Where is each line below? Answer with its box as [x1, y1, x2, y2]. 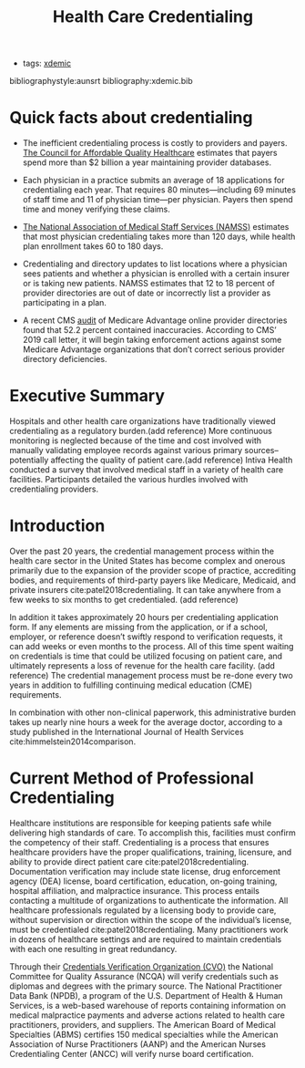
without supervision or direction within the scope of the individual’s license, [9, 914, 292, 925]
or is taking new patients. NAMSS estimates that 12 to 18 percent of [22, 278, 275, 289]
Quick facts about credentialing [9, 108, 253, 129]
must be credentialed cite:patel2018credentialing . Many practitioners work [9, 924, 289, 935]
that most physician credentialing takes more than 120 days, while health [22, 231, 296, 243]
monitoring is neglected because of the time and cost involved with [9, 435, 262, 446]
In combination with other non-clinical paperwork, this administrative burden [9, 707, 297, 718]
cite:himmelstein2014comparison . [9, 736, 137, 747]
